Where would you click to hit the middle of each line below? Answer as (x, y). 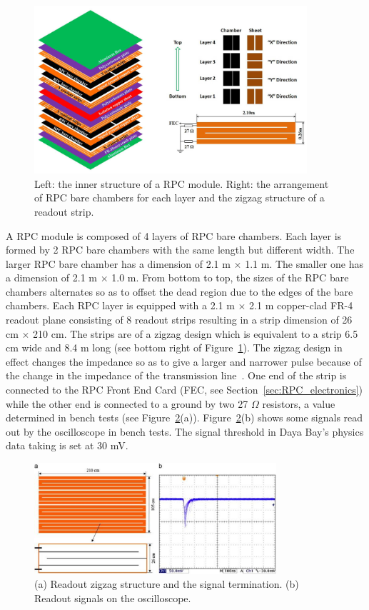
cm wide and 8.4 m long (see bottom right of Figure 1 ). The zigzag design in (174, 347)
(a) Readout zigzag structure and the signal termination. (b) (167, 584)
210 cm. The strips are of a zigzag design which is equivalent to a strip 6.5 (196, 333)
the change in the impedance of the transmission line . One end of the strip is (176, 375)
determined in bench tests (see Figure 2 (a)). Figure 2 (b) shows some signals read (184, 417)
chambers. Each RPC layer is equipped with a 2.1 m (120, 305)
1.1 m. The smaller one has (304, 263)
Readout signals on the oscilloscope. (113, 597)
